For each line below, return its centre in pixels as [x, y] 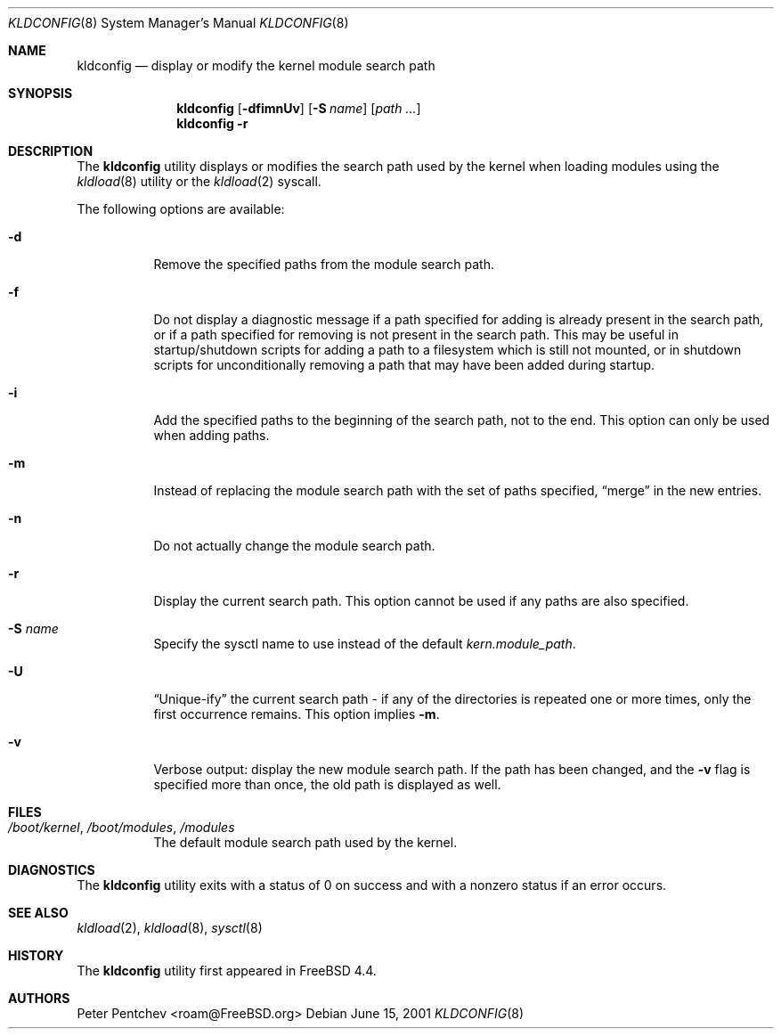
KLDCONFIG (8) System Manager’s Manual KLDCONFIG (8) [179, 23]
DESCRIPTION [51, 151]
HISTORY [36, 955]
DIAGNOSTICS [52, 870]
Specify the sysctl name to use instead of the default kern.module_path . [365, 644]
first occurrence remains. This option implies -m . [297, 714]
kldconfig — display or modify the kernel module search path [256, 65]
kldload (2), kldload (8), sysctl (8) [170, 928]
